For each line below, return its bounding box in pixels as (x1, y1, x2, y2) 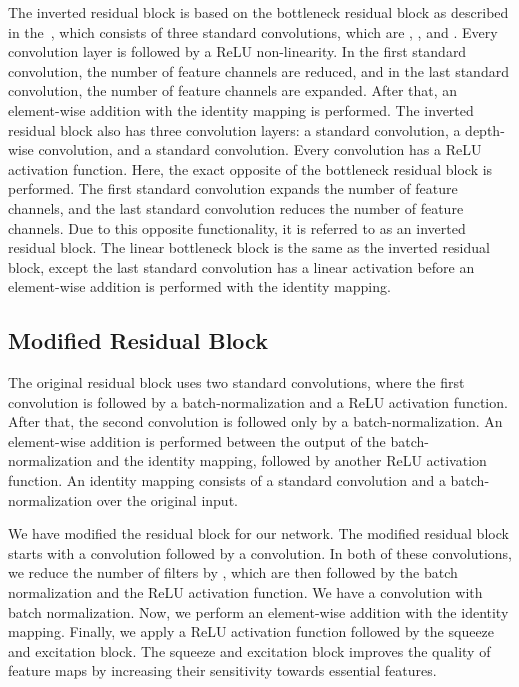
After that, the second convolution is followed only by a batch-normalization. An (8, 411, 503, 432)
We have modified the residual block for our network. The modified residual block (8, 523, 509, 544)
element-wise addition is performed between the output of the (8, 430, 386, 451)
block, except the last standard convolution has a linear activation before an (8, 256, 475, 277)
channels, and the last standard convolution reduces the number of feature (8, 197, 464, 218)
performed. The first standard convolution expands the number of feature (8, 178, 458, 199)
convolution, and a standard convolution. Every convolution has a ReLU (38, 139, 482, 160)
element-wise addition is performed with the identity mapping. (8, 276, 391, 297)
